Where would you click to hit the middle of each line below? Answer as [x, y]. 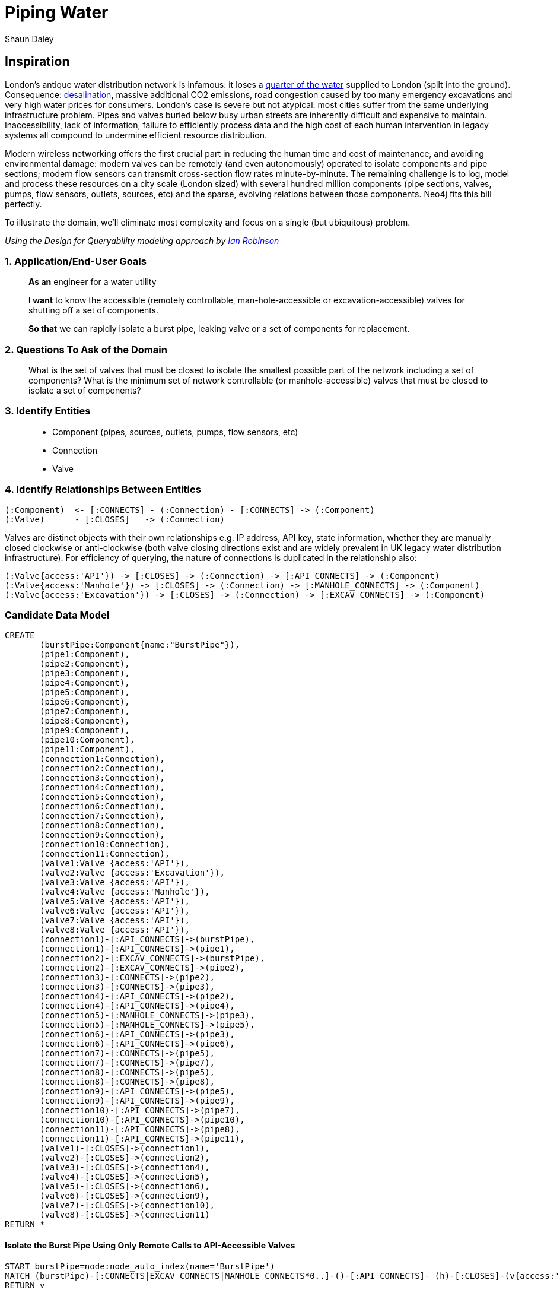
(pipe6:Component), [85, 702]
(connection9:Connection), [102, 835]
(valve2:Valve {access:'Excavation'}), [132, 873]
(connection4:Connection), [102, 787]
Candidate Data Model [57, 615]
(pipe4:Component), [85, 683]
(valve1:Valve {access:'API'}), [115, 863]
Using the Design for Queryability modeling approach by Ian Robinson [142, 240]
